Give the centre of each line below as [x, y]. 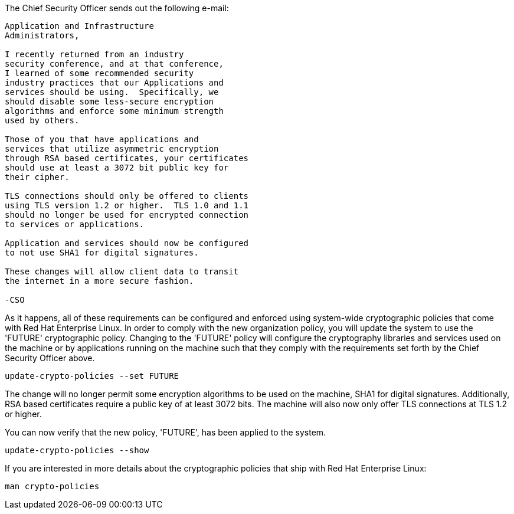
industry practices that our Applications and [114, 83]
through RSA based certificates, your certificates [127, 158]
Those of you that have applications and [102, 139]
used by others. [42, 120]
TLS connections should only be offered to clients [127, 196]
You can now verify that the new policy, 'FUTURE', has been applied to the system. [166, 432]
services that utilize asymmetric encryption [112, 149]
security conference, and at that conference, [114, 64]
